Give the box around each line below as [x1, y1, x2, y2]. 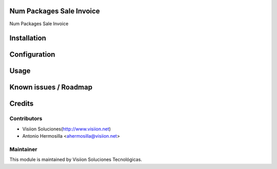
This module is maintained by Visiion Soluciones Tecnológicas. [9, 157, 142, 163]
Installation [9, 34, 46, 43]
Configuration [9, 50, 55, 59]
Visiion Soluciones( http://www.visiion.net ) [22, 126, 111, 132]
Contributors [9, 115, 43, 122]
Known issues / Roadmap [9, 83, 92, 92]
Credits [9, 99, 34, 108]
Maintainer [9, 145, 37, 153]
